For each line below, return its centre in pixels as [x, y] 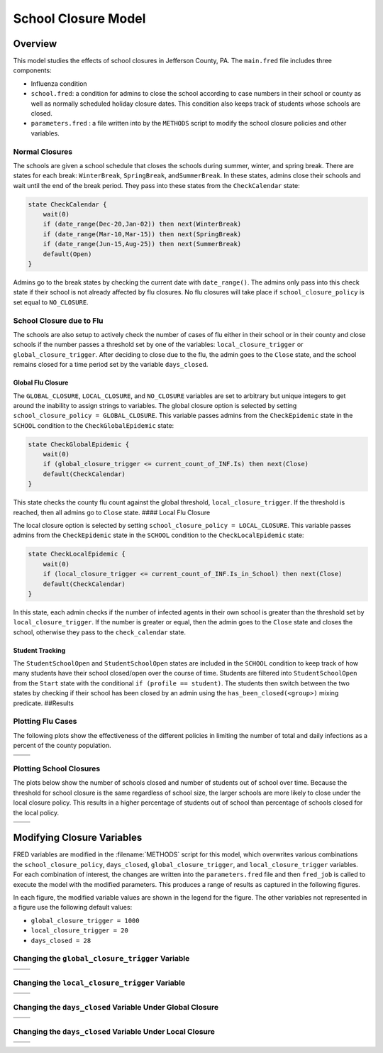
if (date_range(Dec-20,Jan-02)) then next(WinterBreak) [142, 224]
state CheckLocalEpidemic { [77, 554]
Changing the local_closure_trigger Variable [99, 983]
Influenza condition [59, 83]
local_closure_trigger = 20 [80, 931]
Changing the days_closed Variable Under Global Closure [116, 1007]
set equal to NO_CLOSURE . [51, 302]
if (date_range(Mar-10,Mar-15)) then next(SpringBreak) [142, 234]
